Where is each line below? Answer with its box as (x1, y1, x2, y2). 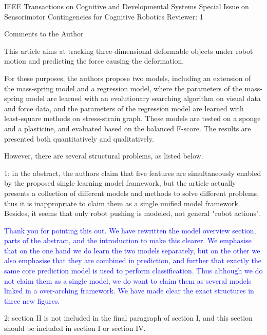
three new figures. (4, 295, 60, 306)
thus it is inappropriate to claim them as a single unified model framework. (4, 198, 240, 208)
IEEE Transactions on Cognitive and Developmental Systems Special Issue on (4, 1, 249, 11)
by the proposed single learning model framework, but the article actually (4, 178, 236, 188)
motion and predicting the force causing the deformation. (4, 55, 184, 66)
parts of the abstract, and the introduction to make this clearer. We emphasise (4, 235, 252, 246)
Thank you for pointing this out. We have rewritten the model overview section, (4, 225, 256, 235)
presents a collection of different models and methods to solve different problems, (4, 187, 259, 198)
